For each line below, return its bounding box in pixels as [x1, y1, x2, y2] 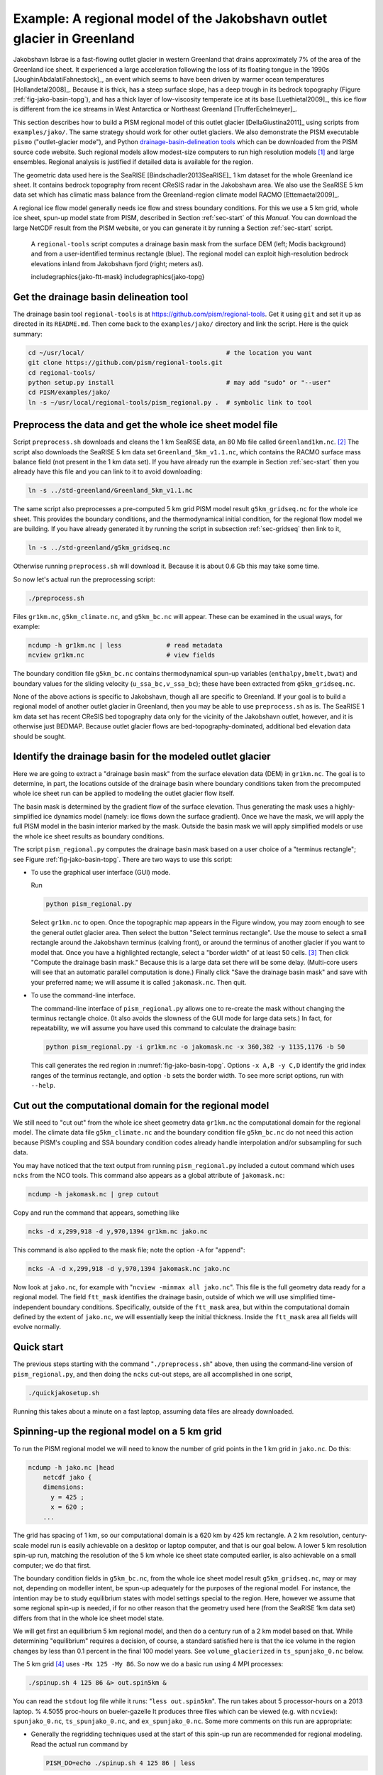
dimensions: [43, 1483, 85, 1491]
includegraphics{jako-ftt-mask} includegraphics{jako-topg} [30, 273, 205, 281]
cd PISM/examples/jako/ [28, 388, 111, 397]
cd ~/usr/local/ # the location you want [28, 349, 313, 356]
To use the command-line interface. [30, 991, 135, 1000]
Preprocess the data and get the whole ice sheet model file [13, 419, 278, 431]
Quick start [13, 1341, 64, 1353]
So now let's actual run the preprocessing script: [13, 575, 155, 584]
